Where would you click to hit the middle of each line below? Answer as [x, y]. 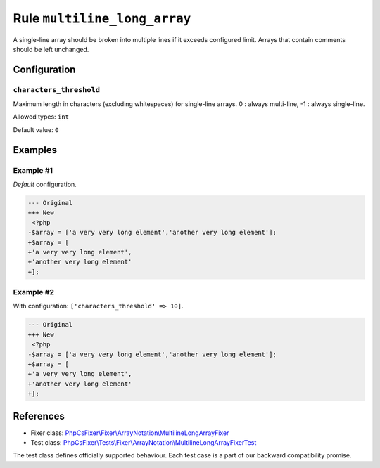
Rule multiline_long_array [102, 18]
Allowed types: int [41, 117]
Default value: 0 [36, 129]
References [39, 416]
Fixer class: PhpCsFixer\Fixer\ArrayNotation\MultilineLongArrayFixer [130, 433]
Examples [35, 150]
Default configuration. [45, 184]
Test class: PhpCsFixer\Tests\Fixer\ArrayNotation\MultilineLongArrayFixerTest [144, 443]
